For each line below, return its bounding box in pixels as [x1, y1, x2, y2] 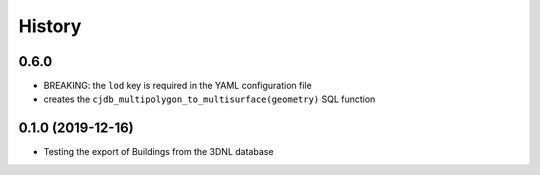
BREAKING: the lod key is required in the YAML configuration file [43, 80, 312, 92]
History [18, 15, 82, 37]
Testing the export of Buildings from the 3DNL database [43, 146, 274, 158]
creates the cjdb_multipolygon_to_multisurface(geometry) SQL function [43, 93, 376, 105]
